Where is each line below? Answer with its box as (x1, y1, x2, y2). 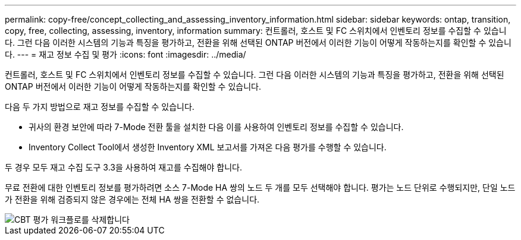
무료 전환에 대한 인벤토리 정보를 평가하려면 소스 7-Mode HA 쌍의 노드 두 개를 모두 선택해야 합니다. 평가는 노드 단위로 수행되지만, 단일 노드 (5, 182, 516, 192)
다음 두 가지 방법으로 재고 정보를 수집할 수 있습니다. (5, 102, 194, 112)
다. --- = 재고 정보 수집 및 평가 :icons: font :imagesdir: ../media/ (5, 49, 246, 59)
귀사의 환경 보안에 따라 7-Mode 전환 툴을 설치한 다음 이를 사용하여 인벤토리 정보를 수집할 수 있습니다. (29, 122, 404, 132)
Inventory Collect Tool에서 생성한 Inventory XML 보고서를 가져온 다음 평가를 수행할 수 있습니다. (29, 142, 387, 152)
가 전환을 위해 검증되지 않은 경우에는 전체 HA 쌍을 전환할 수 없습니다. (5, 194, 260, 204)
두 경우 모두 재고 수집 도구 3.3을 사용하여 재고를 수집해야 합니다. (5, 162, 242, 172)
